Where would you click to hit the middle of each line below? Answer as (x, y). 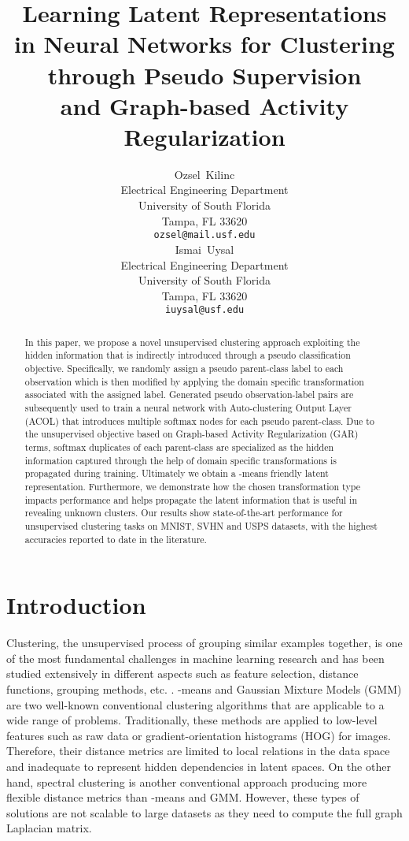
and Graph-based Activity (204, 105)
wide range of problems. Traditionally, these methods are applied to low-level (192, 720)
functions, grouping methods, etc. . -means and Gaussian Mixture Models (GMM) (204, 688)
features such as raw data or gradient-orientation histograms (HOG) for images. (199, 735)
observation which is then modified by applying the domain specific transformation (194, 381)
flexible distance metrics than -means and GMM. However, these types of (183, 797)
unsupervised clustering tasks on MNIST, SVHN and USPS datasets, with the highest (201, 525)
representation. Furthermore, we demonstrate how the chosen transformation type (192, 486)
